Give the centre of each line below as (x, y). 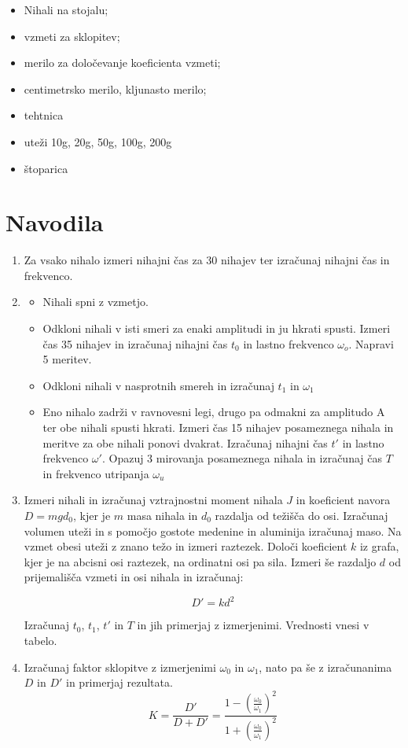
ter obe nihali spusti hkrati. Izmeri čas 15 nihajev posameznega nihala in (218, 427)
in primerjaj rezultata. (119, 682)
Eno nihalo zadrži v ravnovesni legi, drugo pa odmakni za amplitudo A (214, 412)
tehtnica (44, 115)
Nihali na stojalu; (66, 9)
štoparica (46, 168)
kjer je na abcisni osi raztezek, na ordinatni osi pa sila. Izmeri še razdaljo (200, 561)
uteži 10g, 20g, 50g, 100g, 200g (98, 141)
